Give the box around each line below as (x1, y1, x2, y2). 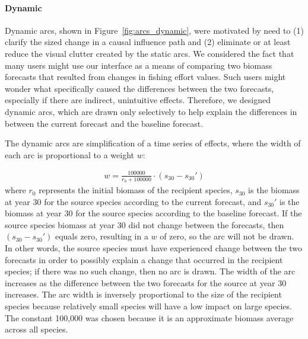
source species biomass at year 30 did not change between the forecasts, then (5, 218, 284, 231)
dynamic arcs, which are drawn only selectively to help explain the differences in (5, 105, 297, 117)
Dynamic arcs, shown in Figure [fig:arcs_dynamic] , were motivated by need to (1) (5, 24, 304, 36)
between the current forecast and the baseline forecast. (5, 117, 204, 129)
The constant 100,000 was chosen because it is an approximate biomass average (5, 311, 294, 324)
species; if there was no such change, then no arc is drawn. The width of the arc (5, 265, 296, 277)
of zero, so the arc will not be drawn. (160, 230, 294, 242)
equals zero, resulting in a (55, 230, 148, 242)
